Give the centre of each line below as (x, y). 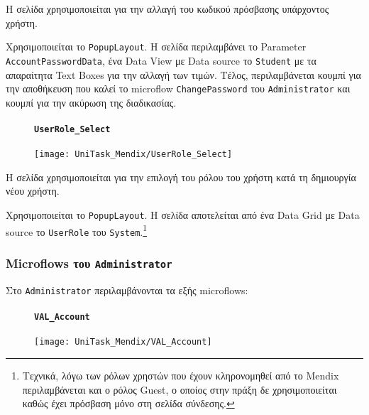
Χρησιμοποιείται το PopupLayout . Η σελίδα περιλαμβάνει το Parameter (156, 47)
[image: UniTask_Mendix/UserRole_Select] (133, 155)
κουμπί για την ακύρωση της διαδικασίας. (91, 102)
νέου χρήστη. (33, 191)
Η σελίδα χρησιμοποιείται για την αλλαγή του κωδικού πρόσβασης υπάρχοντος (167, 9)
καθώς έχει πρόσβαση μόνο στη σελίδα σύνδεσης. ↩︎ (128, 403)
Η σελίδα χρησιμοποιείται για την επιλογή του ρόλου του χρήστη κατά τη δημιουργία (181, 177)
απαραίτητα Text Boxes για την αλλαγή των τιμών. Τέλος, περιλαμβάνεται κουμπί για (183, 74)
